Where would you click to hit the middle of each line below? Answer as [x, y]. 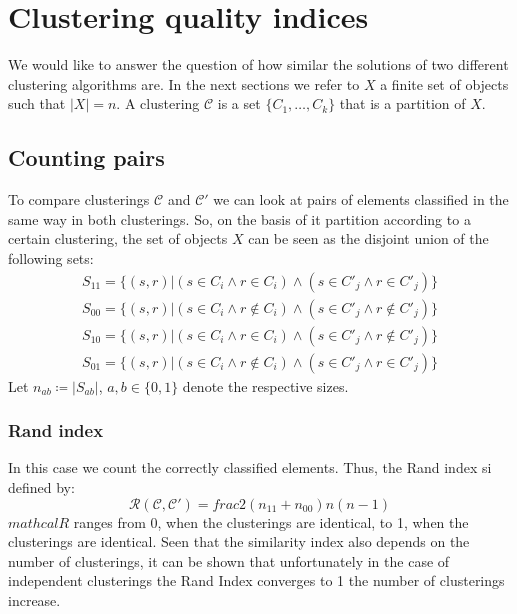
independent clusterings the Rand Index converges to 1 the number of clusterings [256, 580]
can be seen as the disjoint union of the [368, 238]
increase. [34, 599]
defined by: [41, 487]
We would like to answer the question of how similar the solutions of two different [258, 64]
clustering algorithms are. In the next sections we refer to [184, 83]
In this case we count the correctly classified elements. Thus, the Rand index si [250, 467]
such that [37, 103]
